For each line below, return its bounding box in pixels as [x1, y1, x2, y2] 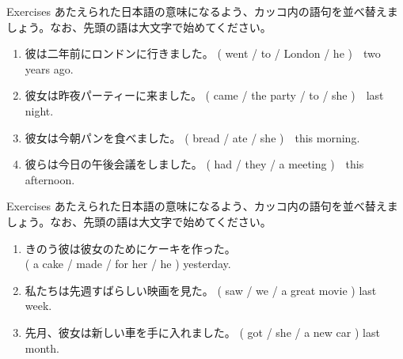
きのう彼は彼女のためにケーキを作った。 [25, 240, 236, 256]
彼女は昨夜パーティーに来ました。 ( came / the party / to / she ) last [25, 87, 384, 104]
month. [25, 339, 59, 356]
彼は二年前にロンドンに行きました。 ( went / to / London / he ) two [25, 45, 381, 62]
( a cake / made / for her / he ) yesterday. [25, 255, 231, 272]
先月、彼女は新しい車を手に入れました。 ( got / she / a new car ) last [25, 323, 380, 340]
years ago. [25, 60, 74, 77]
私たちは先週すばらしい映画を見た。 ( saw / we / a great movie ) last [25, 282, 377, 298]
